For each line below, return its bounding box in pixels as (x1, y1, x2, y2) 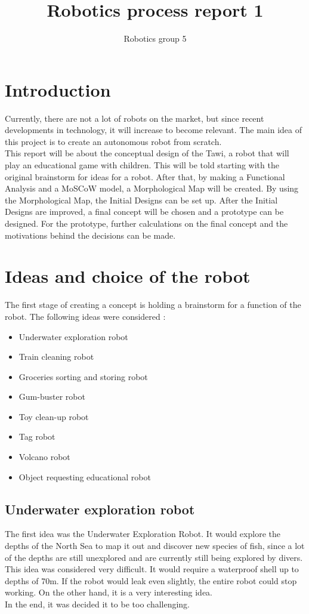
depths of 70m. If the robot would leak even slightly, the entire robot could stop (5, 574, 297, 587)
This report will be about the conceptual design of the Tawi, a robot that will (5, 147, 289, 159)
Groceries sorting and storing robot (18, 370, 148, 382)
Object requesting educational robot (18, 470, 151, 483)
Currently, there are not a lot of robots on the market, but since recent (5, 112, 264, 124)
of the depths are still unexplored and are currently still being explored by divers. (5, 551, 303, 563)
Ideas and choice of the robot (5, 264, 251, 288)
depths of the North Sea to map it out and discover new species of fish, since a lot (5, 539, 305, 552)
